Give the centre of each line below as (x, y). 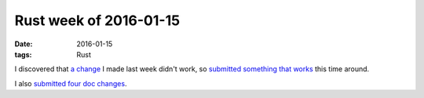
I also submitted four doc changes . (71, 83)
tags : (23, 54)
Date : (24, 44)
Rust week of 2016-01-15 (97, 20)
